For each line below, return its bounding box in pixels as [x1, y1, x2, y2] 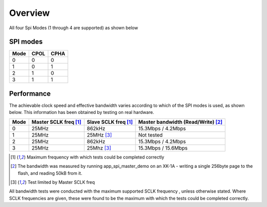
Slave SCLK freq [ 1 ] [87, 118, 133, 125]
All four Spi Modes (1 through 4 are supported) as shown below [9, 25, 138, 31]
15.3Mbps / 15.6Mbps [138, 144, 188, 151]
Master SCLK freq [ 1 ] [31, 118, 82, 125]
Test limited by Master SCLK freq [27, 179, 95, 185]
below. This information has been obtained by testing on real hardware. [9, 109, 154, 115]
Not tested [138, 131, 163, 138]
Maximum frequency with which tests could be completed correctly [26, 154, 165, 160]
